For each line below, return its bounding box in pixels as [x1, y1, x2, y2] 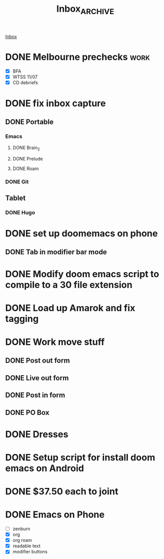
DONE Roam [12, 166, 39, 172]
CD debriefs [12, 79, 38, 85]
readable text [12, 543, 41, 549]
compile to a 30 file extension [5, 279, 133, 290]
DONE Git [5, 178, 29, 185]
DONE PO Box [5, 408, 50, 417]
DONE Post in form [5, 391, 65, 400]
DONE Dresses [5, 429, 69, 440]
